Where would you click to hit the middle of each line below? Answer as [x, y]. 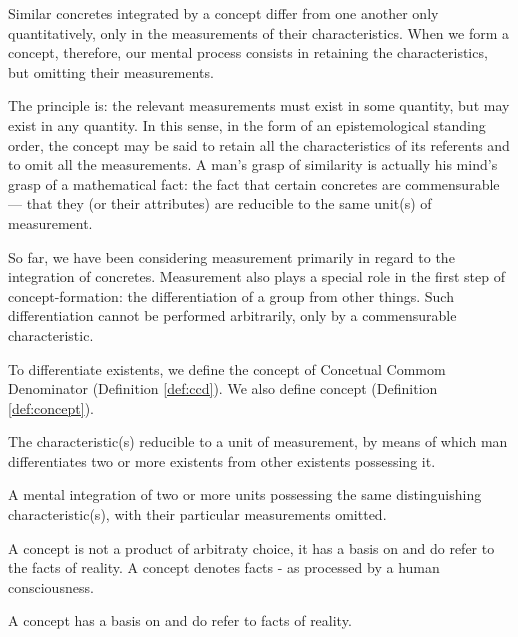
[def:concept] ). [51, 407]
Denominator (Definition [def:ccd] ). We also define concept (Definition [223, 388]
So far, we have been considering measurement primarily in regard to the [231, 256]
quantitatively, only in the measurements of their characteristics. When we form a [258, 32]
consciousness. [51, 586]
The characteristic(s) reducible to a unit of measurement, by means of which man [258, 441]
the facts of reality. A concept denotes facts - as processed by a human [224, 567]
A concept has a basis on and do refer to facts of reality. [180, 620]
